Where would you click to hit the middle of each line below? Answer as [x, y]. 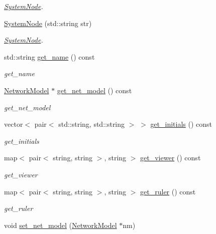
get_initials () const [181, 124]
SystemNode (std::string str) [48, 23]
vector [14, 124]
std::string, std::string [92, 124]
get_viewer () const [171, 158]
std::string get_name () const [49, 56]
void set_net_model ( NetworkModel [61, 225]
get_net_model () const [94, 90]
